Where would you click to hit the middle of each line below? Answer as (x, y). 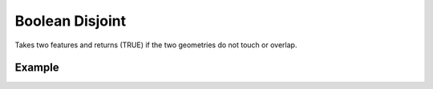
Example (37, 68)
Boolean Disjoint (71, 21)
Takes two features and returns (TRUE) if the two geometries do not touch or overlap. (156, 45)
